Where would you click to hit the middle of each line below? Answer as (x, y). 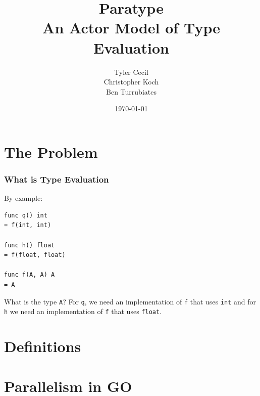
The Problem (51, 151)
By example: (23, 198)
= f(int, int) (28, 225)
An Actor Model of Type (131, 28)
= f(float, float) (35, 255)
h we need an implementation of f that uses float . (83, 311)
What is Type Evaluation (57, 179)
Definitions (43, 346)
